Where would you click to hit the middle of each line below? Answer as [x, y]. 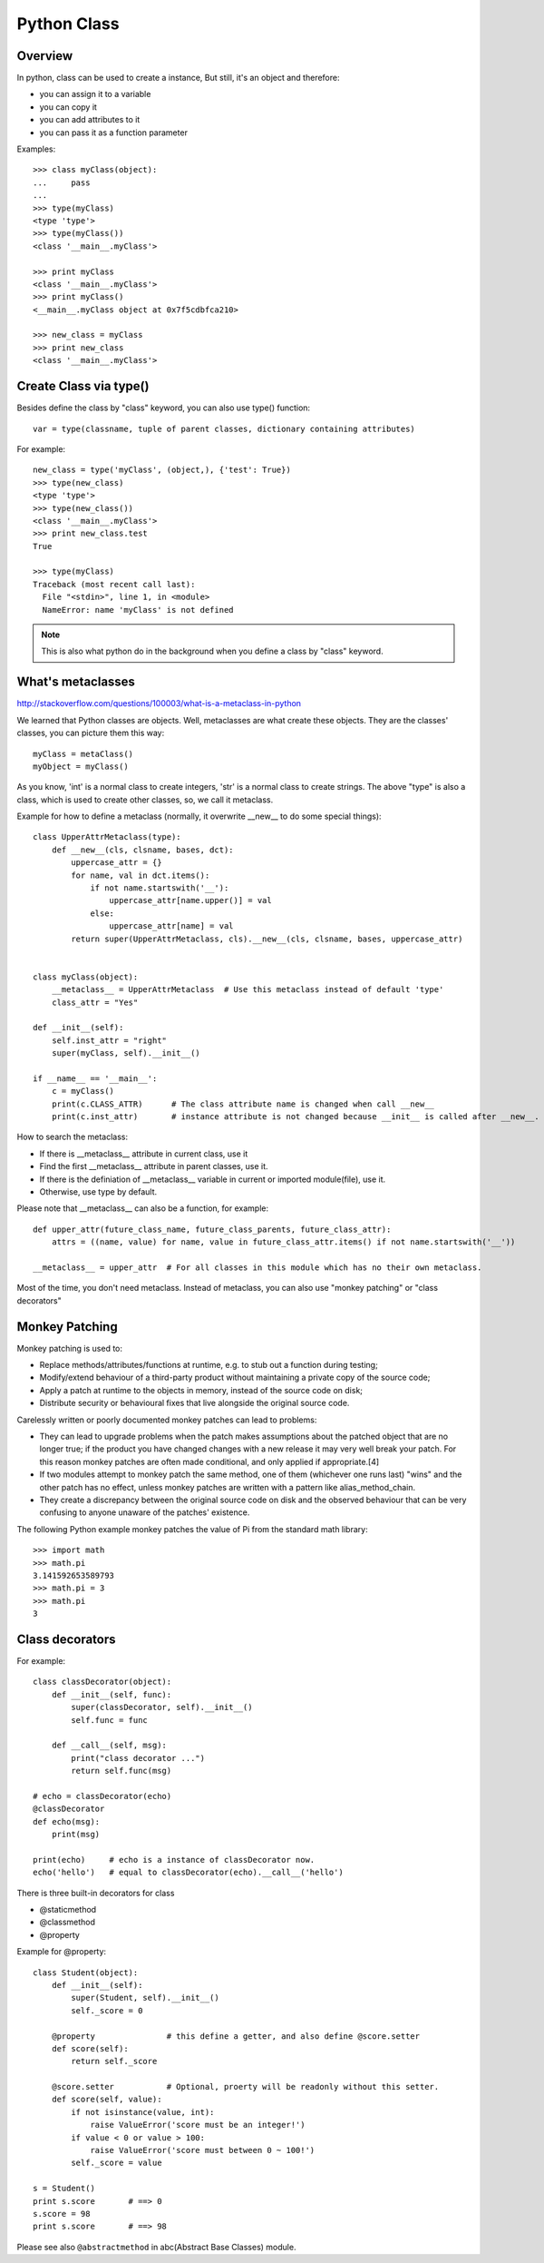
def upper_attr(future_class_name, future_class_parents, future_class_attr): [212, 1229]
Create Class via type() [83, 386]
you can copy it [68, 107]
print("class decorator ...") [138, 1758]
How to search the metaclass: [73, 1137]
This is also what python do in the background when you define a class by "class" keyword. [213, 651]
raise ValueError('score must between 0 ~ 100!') [203, 2150]
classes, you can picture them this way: [91, 733]
